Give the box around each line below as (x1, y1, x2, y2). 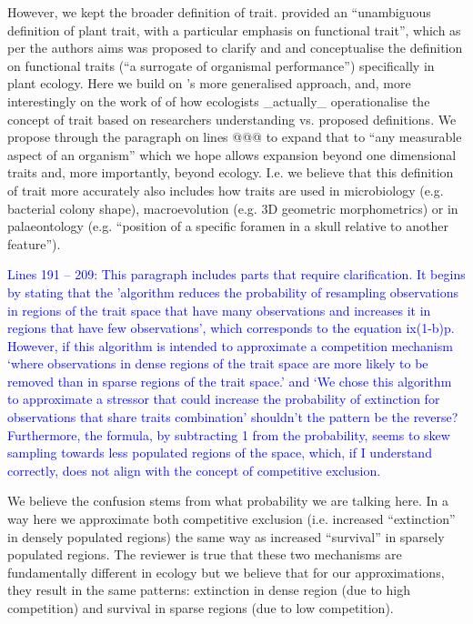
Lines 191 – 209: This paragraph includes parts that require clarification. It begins (7, 265, 466, 284)
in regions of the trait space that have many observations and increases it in (7, 300, 431, 319)
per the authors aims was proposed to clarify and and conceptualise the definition (7, 38, 463, 57)
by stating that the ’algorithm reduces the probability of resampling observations (7, 282, 459, 301)
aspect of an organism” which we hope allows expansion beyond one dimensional (7, 145, 457, 164)
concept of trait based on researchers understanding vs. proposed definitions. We (7, 109, 457, 128)
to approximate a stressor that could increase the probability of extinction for (7, 389, 440, 408)
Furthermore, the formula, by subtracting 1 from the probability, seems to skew (7, 425, 450, 444)
